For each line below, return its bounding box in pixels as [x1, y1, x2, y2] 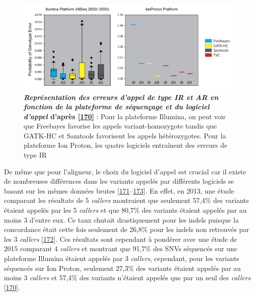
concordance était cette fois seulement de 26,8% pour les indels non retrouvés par [4, 224, 249, 234]
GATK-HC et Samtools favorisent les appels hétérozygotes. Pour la [24, 130, 226, 140]
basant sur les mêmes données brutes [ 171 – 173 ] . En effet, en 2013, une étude [4, 185, 234, 196]
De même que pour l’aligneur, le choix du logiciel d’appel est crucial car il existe [4, 166, 246, 176]
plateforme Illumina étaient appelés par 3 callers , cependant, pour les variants [4, 253, 239, 263]
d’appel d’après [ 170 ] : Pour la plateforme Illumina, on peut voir [24, 111, 226, 121]
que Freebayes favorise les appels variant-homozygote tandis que [24, 121, 217, 131]
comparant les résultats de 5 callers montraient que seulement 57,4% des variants [4, 195, 249, 205]
